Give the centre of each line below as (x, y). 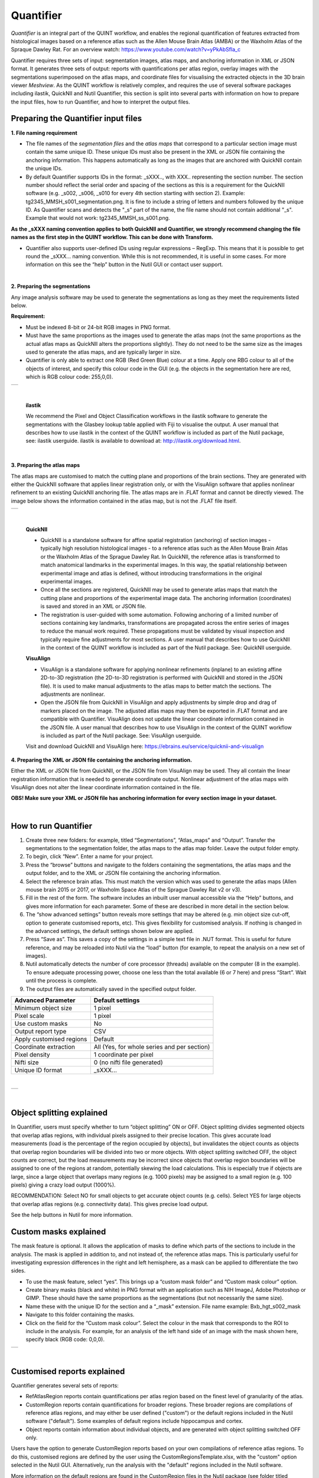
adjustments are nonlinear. (73, 694)
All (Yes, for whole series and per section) (152, 1047)
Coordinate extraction (45, 1047)
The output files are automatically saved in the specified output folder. (111, 989)
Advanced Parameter (45, 1000)
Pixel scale (29, 1016)
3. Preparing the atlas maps (45, 465)
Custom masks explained (58, 1232)
